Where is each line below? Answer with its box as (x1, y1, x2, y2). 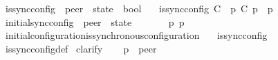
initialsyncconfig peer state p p (5, 14, 185, 29)
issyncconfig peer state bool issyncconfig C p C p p (5, 1, 273, 15)
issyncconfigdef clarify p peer (5, 41, 157, 55)
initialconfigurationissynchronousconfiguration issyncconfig (5, 28, 268, 42)
